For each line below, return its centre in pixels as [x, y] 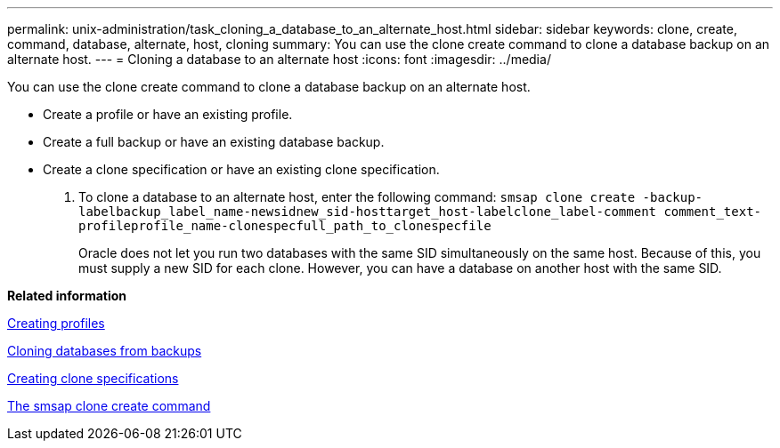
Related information [67, 296]
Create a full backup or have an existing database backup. [214, 142]
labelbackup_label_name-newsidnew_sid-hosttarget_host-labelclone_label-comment [368, 212]
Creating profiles [56, 323]
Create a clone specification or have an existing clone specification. [241, 169]
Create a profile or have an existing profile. [168, 114]
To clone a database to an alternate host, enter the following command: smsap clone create [357, 197]
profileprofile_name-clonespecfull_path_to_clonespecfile [285, 226]
